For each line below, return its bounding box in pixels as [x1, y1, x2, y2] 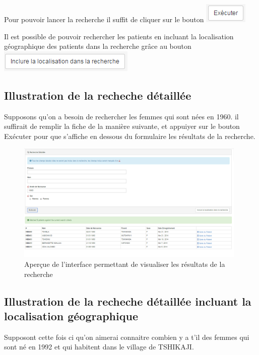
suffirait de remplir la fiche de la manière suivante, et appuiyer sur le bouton [4, 121, 240, 131]
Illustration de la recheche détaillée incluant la [4, 293, 251, 309]
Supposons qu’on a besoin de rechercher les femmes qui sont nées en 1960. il [4, 111, 239, 121]
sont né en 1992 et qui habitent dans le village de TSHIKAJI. [4, 341, 194, 352]
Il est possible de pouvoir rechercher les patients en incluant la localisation [4, 31, 234, 41]
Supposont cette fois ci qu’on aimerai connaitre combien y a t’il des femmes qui [4, 331, 249, 342]
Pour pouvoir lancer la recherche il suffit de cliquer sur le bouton [4, 14, 204, 24]
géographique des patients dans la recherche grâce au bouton [4, 41, 191, 51]
